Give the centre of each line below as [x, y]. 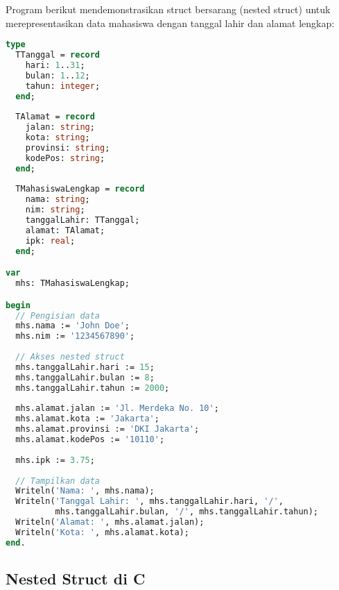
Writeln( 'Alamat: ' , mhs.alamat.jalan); [110, 522]
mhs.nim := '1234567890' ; [75, 336]
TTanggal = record [58, 55]
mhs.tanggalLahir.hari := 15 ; [85, 367]
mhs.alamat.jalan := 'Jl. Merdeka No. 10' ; [117, 408]
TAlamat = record [55, 117]
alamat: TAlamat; [65, 230]
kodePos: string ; [65, 158]
